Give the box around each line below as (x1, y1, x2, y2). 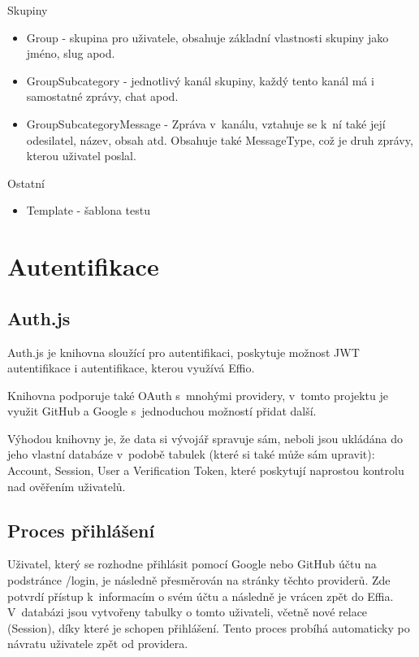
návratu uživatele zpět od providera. (7, 635, 188, 652)
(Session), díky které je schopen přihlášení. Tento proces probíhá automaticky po (7, 619, 410, 636)
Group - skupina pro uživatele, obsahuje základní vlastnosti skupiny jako (26, 28, 389, 46)
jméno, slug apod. (26, 45, 115, 62)
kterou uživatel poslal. (26, 147, 136, 164)
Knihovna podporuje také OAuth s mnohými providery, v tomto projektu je (7, 386, 388, 403)
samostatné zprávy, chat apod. (26, 88, 179, 105)
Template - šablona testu (26, 202, 150, 219)
